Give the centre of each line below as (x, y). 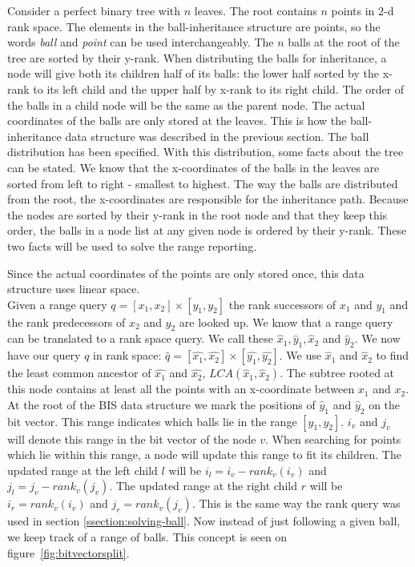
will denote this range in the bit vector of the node (132, 438)
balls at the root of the (344, 42)
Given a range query (57, 304)
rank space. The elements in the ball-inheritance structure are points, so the (194, 26)
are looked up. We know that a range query (286, 322)
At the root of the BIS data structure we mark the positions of (161, 404)
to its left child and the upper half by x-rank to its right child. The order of (219, 88)
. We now (377, 338)
